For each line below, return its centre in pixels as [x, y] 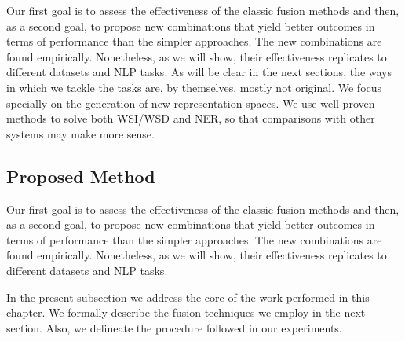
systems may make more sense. [80, 133]
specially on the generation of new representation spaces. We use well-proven [191, 103]
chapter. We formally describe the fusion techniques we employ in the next [186, 312]
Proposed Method [81, 176]
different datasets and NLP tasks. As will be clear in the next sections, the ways [199, 72]
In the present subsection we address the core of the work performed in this [188, 297]
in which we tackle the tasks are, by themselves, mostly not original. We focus [194, 87]
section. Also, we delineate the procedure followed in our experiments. [174, 327]
